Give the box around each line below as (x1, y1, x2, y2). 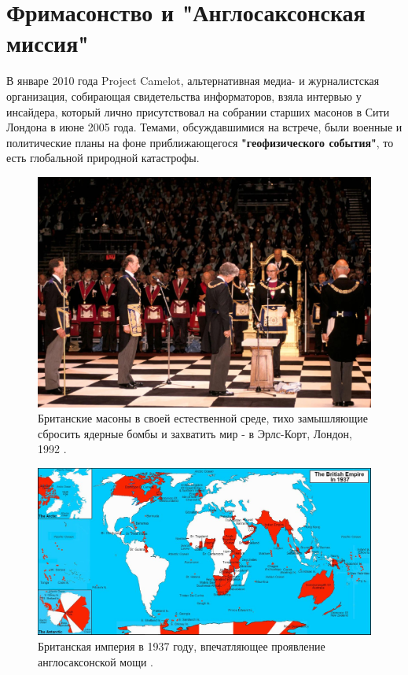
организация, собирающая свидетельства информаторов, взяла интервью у (6, 87, 362, 104)
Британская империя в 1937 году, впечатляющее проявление (38, 637, 325, 654)
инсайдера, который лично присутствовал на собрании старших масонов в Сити (6, 103, 390, 120)
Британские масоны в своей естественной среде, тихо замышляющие (38, 410, 368, 426)
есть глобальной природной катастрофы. (6, 149, 200, 166)
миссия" (6, 27, 89, 59)
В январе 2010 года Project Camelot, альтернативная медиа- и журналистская (6, 72, 380, 89)
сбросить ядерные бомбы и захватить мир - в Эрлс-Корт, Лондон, (38, 425, 352, 441)
